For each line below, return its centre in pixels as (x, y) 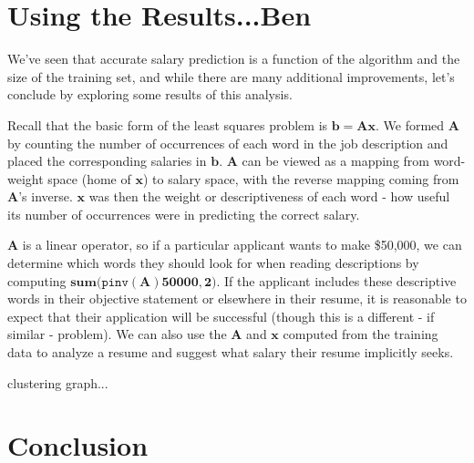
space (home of (89, 178)
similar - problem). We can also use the (117, 334)
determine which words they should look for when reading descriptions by (213, 263)
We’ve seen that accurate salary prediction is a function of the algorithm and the (234, 59)
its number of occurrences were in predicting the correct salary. (184, 214)
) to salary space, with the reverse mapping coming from (301, 178)
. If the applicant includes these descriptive (336, 280)
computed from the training (361, 334)
